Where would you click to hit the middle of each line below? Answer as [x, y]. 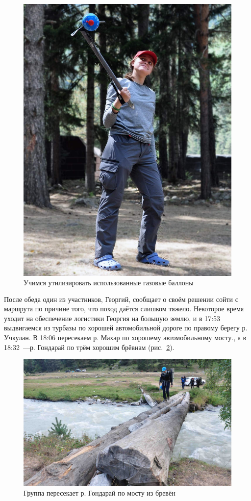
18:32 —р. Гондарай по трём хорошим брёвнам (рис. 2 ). [89, 347]
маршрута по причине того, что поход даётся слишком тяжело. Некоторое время [124, 309]
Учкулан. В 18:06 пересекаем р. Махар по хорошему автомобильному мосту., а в [125, 338]
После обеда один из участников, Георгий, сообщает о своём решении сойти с [121, 299]
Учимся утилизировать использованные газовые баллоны [109, 283]
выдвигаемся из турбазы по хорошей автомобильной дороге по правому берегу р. [126, 328]
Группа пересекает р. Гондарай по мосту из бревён [100, 492]
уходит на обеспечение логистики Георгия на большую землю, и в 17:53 [112, 318]
